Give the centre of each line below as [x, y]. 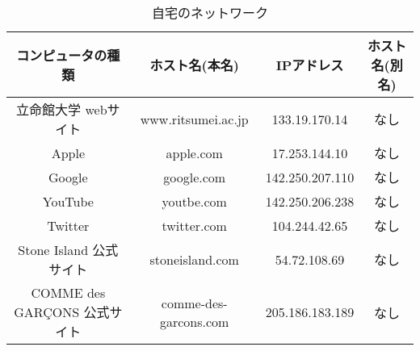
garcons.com [194, 321]
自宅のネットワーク [210, 13]
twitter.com [194, 225]
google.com [195, 177]
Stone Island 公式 [68, 250]
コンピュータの [62, 55]
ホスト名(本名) [194, 65]
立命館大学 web [62, 109]
